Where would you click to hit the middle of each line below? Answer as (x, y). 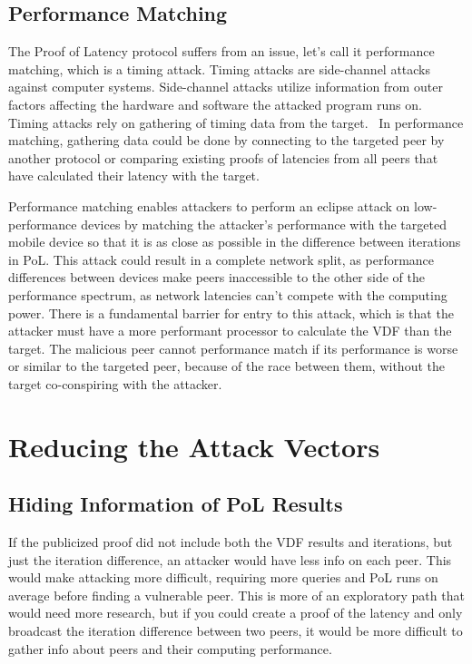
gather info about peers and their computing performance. (170, 648)
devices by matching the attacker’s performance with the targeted (264, 224)
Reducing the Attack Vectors (194, 446)
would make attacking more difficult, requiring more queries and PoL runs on (223, 577)
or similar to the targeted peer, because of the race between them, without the (226, 366)
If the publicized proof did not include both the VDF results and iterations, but (231, 542)
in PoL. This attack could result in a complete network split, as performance (221, 259)
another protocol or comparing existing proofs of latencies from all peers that (223, 157)
